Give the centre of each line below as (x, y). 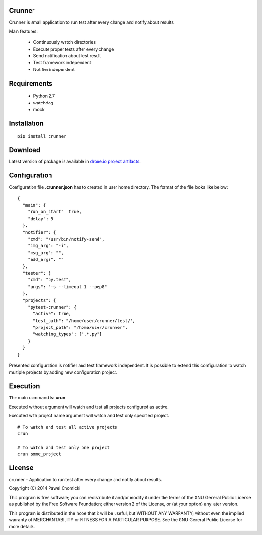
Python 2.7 (44, 96)
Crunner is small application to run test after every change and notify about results (91, 22)
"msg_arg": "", (46, 252)
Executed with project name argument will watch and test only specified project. (89, 416)
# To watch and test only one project (64, 447)
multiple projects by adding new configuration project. (63, 372)
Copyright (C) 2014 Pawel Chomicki (45, 488)
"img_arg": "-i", (48, 246)
